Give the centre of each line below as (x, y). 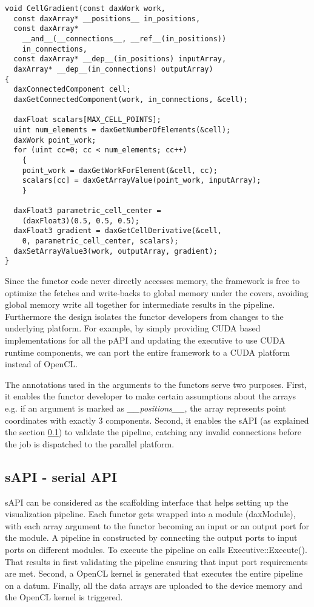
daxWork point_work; (55, 140)
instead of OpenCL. (42, 364)
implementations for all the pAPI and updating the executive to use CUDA (145, 340)
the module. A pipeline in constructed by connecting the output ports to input (151, 537)
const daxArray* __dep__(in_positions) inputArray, (120, 59)
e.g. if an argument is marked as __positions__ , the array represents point (145, 408)
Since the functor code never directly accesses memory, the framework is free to (152, 281)
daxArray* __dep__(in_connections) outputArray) (113, 69)
